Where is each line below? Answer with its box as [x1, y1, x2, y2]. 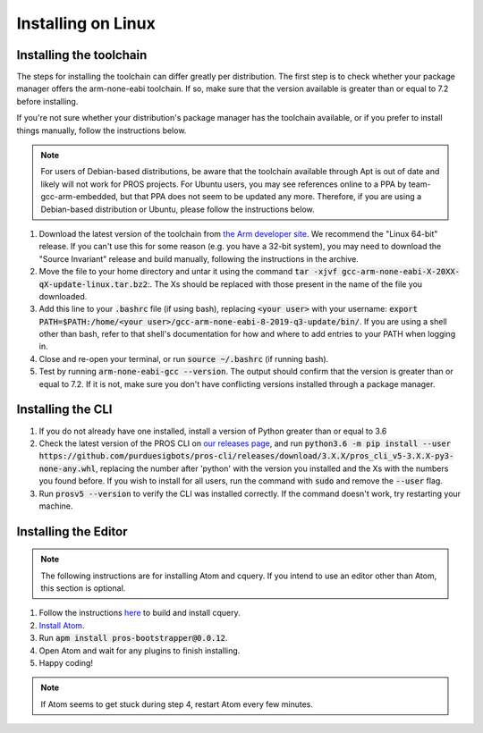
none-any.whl [38, 463, 97, 474]
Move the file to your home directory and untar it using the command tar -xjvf [38, 266, 338, 277]
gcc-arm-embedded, [40, 191, 119, 202]
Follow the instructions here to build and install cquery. [38, 608, 241, 619]
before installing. [16, 96, 79, 106]
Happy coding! [38, 658, 94, 669]
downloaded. [38, 291, 88, 301]
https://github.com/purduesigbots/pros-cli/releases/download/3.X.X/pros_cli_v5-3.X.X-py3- [38, 451, 454, 461]
